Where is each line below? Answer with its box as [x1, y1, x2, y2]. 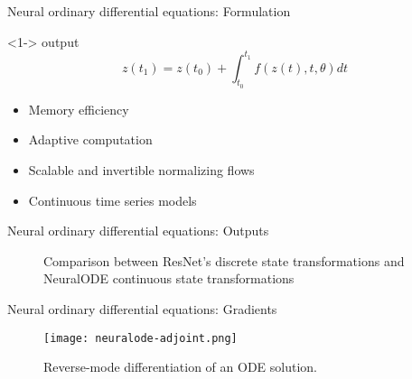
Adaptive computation [28, 130, 153, 149]
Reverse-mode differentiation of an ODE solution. [43, 357, 317, 376]
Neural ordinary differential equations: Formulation [7, 2, 291, 20]
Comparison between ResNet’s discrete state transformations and [43, 251, 405, 270]
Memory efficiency [28, 99, 129, 118]
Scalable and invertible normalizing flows [28, 161, 255, 180]
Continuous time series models [28, 190, 197, 209]
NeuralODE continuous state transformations [43, 269, 295, 288]
